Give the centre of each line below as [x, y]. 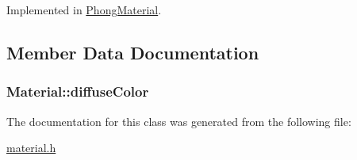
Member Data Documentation [133, 52]
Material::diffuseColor [78, 91]
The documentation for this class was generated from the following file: [179, 121]
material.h [31, 148]
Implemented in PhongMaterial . [84, 10]
